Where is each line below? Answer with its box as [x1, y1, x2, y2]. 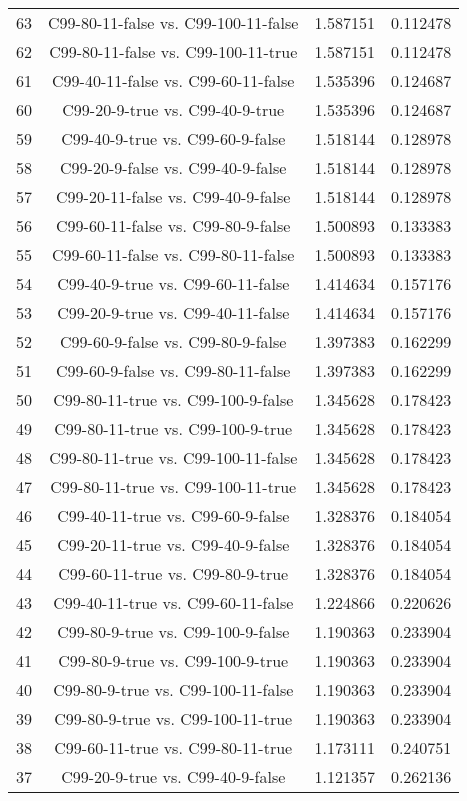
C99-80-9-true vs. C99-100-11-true [54, 707, 293, 730]
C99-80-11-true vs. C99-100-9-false [53, 388, 294, 411]
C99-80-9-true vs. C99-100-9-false [57, 620, 290, 643]
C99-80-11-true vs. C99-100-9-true [54, 417, 293, 440]
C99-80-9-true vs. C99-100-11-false [53, 678, 294, 701]
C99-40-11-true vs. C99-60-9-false [57, 504, 290, 527]
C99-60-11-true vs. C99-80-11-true [54, 736, 293, 759]
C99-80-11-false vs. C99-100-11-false [48, 11, 299, 34]
